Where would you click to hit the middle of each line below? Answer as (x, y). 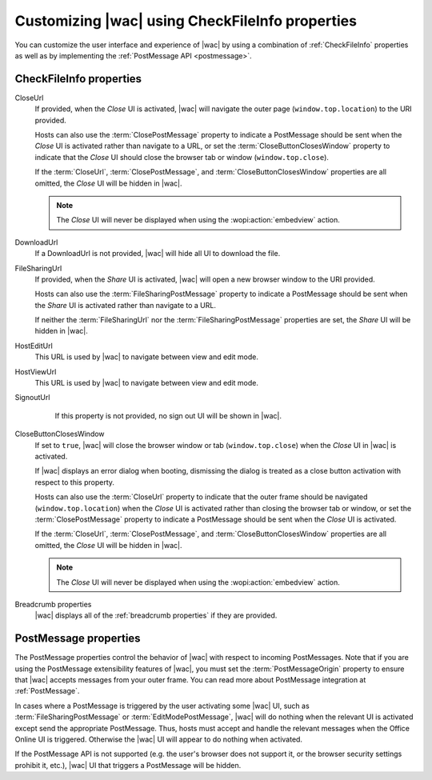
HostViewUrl (36, 371)
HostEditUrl (34, 346)
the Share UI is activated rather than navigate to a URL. (125, 305)
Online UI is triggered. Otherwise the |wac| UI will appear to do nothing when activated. (159, 739)
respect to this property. (75, 482)
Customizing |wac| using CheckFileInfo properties (186, 21)
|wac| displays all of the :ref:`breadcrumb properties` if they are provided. (156, 615)
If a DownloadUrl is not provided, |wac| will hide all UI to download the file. (158, 254)
